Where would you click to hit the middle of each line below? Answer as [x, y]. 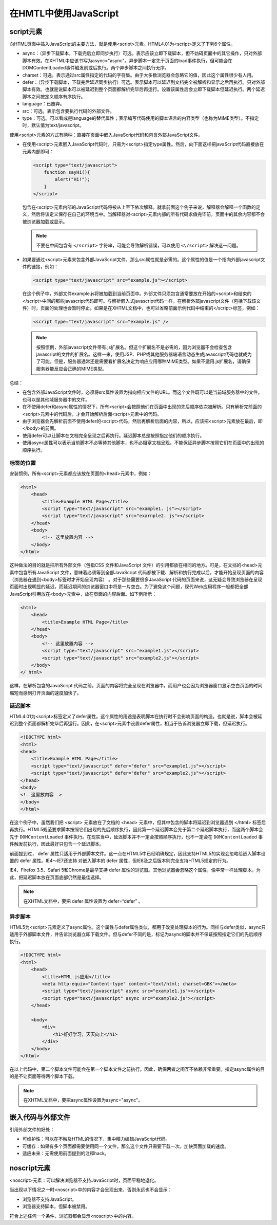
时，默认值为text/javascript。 [53, 125]
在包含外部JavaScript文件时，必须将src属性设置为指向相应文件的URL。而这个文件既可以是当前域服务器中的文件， [142, 392]
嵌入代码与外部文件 [40, 1117]
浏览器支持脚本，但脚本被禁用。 [56, 1206]
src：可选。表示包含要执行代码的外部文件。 [68, 111]
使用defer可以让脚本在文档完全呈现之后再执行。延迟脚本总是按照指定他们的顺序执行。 [113, 435]
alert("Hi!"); [72, 179]
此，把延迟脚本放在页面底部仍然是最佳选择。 [57, 877]
